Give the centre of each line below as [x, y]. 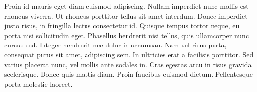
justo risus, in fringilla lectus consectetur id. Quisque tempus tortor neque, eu [122, 25]
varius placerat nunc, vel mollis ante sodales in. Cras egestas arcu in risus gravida [128, 64]
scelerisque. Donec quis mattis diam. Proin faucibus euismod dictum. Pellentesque [129, 74]
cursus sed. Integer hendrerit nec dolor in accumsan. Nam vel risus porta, [116, 45]
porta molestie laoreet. [39, 83]
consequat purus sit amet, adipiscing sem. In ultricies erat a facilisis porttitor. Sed [129, 54]
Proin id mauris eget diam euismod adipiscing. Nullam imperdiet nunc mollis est [127, 6]
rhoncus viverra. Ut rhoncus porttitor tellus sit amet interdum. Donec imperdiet [126, 16]
